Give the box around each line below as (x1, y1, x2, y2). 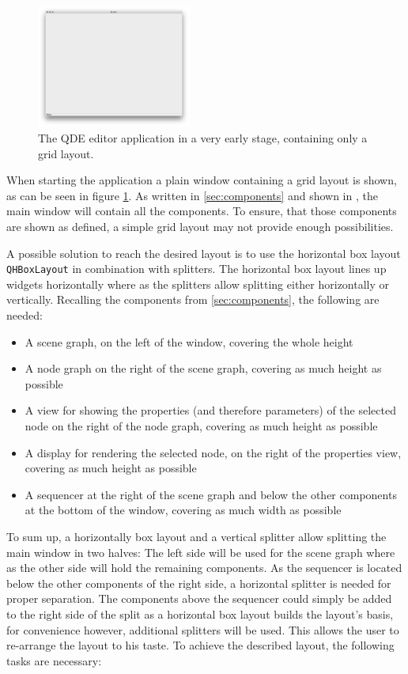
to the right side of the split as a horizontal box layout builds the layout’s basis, (6, 605, 394, 622)
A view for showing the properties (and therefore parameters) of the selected (25, 402, 396, 418)
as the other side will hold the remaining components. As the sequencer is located (6, 559, 402, 576)
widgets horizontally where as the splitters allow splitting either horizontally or (6, 275, 390, 292)
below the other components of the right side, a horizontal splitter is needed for (6, 574, 391, 591)
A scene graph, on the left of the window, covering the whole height (25, 333, 353, 350)
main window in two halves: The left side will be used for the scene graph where (6, 543, 395, 560)
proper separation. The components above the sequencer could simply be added (6, 590, 392, 607)
